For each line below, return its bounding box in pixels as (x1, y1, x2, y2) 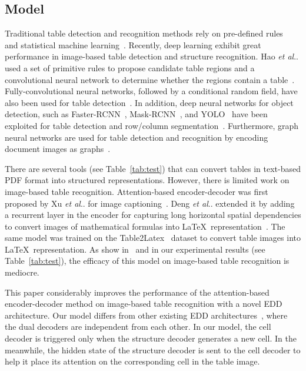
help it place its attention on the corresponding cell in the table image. (5, 355, 260, 367)
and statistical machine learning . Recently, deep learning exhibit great (5, 38, 261, 51)
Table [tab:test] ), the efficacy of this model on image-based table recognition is (5, 254, 290, 267)
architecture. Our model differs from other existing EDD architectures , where (5, 309, 288, 321)
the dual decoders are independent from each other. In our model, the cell (5, 320, 271, 333)
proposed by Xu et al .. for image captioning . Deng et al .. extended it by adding (5, 197, 295, 209)
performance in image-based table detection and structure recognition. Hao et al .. (5, 50, 298, 62)
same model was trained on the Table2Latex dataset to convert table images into (5, 231, 301, 244)
